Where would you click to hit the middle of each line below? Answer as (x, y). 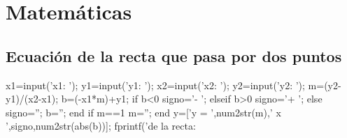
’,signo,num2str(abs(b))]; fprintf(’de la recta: (101, 126)
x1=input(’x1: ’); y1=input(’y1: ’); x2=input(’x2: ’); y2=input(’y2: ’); (155, 85)
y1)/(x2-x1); (32, 99)
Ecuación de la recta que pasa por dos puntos (174, 55)
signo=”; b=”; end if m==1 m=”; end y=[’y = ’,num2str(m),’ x (143, 112)
